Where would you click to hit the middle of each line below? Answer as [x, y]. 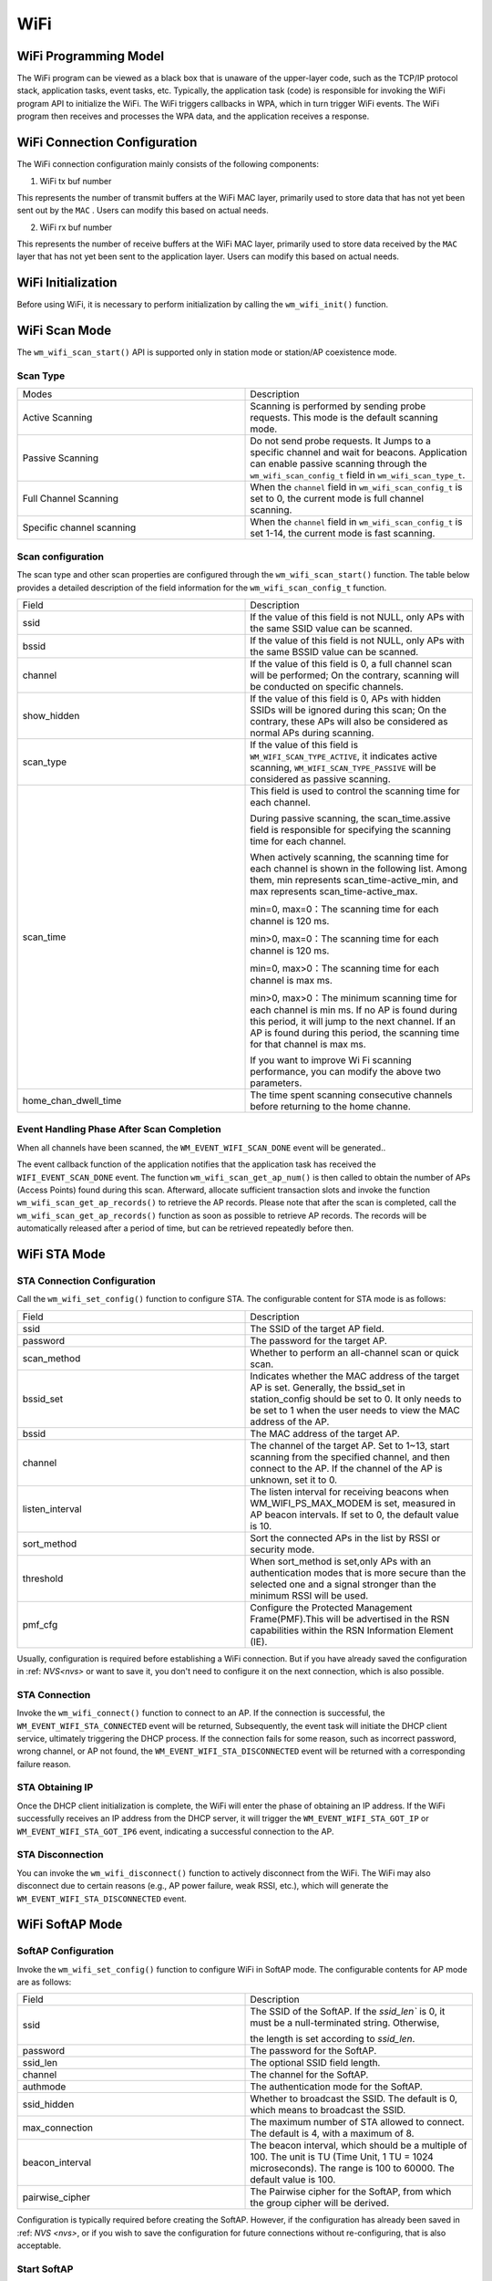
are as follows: [44, 1982]
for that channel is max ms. [308, 1044]
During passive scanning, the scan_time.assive [350, 818]
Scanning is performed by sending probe [338, 406]
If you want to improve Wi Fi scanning [331, 1060]
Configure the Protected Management [332, 1608]
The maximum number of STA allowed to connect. [357, 2122]
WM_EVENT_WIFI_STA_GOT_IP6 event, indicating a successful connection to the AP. [175, 1831]
